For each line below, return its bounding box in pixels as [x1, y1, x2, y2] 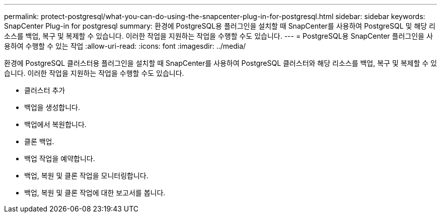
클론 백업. [24, 137, 54, 146]
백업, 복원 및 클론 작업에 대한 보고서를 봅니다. [24, 188, 166, 197]
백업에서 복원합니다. [24, 120, 87, 129]
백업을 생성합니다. [24, 103, 81, 112]
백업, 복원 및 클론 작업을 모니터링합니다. [24, 171, 149, 180]
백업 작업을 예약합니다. [24, 154, 95, 163]
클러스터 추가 [24, 86, 65, 94]
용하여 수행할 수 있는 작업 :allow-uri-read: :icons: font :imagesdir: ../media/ [4, 42, 246, 50]
